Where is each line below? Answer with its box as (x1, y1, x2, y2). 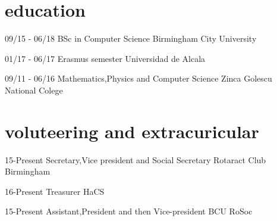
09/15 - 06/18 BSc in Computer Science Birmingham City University (5, 32, 257, 45)
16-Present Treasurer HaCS (5, 185, 105, 197)
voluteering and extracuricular (5, 119, 259, 143)
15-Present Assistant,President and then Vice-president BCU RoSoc (5, 205, 253, 217)
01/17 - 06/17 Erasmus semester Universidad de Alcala (5, 52, 206, 64)
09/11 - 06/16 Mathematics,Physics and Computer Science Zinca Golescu (5, 72, 272, 85)
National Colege (5, 83, 63, 96)
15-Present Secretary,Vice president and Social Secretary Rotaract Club (5, 153, 266, 166)
